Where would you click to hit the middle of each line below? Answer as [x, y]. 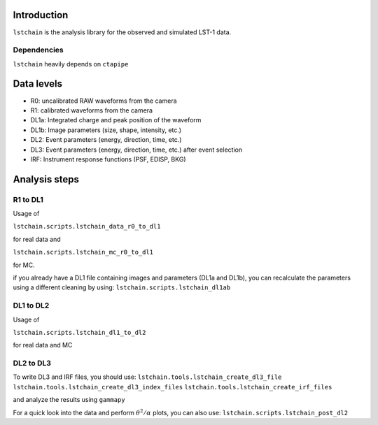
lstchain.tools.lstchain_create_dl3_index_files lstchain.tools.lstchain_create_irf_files [173, 387]
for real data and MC [43, 345]
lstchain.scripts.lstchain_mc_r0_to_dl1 [83, 252]
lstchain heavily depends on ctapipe [71, 64]
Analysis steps [46, 179]
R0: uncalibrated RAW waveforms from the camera [104, 101]
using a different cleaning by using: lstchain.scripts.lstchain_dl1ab [122, 287]
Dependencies [38, 50]
